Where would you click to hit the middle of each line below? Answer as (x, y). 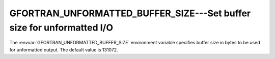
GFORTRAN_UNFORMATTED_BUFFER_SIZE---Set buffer (130, 13)
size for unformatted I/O (61, 27)
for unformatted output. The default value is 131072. (64, 50)
